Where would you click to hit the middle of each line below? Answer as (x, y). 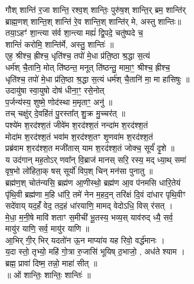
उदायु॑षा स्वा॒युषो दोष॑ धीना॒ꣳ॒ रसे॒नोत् (55, 90)
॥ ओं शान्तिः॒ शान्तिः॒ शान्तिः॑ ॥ (48, 274)
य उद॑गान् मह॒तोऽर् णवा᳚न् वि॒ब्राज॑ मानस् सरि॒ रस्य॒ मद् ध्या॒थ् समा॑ (96, 159)
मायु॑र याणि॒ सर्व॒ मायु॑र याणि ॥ (47, 228)
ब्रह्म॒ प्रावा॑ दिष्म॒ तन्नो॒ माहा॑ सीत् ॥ (51, 263)
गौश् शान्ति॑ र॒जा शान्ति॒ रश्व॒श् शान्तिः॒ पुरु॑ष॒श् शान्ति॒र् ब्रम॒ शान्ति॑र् (96, 9)
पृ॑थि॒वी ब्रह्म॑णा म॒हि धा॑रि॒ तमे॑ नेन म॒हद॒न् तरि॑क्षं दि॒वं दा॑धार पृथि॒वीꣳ (96, 194)
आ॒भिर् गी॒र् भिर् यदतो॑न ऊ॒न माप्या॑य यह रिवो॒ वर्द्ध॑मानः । (85, 240)
